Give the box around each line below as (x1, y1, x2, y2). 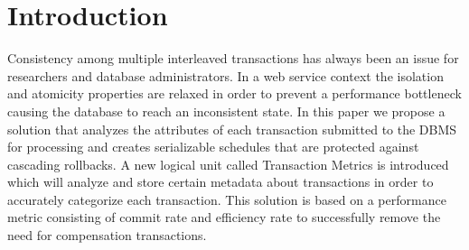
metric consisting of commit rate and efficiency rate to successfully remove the (7, 208, 441, 227)
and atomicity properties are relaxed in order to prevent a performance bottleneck (7, 84, 462, 103)
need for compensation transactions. (7, 226, 207, 245)
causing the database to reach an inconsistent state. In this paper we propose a (7, 101, 446, 120)
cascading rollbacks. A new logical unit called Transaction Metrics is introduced (7, 154, 449, 173)
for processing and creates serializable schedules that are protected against (7, 137, 419, 156)
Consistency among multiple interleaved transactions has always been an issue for (7, 49, 459, 68)
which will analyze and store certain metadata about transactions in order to (7, 172, 434, 191)
